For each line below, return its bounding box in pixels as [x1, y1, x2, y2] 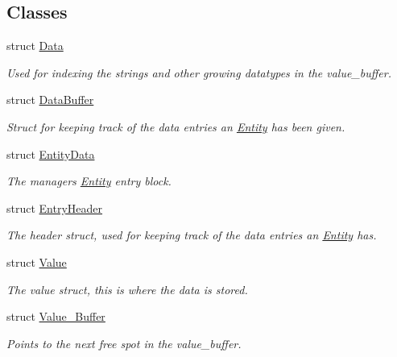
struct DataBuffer [6, 91, 94, 108]
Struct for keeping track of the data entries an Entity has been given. [6, 118, 345, 135]
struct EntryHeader [6, 199, 103, 216]
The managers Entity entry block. [6, 172, 172, 189]
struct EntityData [6, 145, 95, 162]
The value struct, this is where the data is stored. [6, 280, 248, 297]
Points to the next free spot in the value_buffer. [6, 334, 242, 351]
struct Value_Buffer [6, 308, 105, 325]
